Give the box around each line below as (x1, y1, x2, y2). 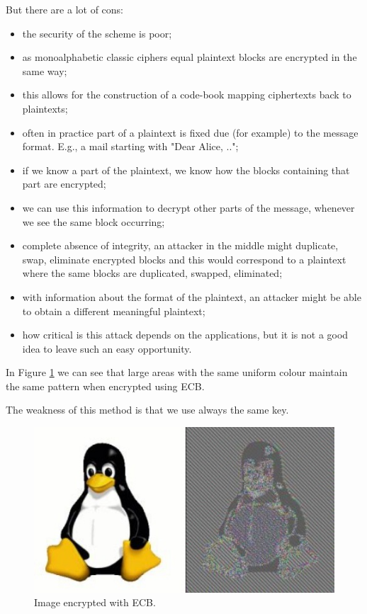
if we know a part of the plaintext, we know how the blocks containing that (22, 162, 350, 177)
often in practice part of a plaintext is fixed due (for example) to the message (22, 125, 358, 140)
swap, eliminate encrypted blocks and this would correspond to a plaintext (22, 251, 346, 266)
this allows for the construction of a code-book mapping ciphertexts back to (22, 87, 351, 102)
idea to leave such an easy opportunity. (22, 341, 192, 356)
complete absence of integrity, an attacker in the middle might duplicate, (22, 238, 339, 253)
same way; (22, 63, 67, 78)
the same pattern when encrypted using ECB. (6, 378, 205, 393)
